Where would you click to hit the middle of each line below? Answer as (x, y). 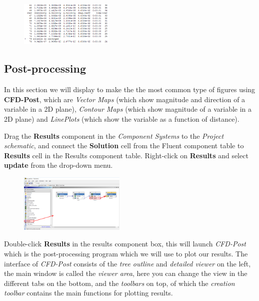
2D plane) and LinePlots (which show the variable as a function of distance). (122, 119)
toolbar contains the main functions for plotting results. (88, 293)
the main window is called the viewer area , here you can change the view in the (126, 273)
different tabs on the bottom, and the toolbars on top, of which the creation (119, 283)
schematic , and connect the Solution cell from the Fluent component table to (124, 145)
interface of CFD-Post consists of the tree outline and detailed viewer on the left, (127, 263)
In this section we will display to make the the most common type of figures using (130, 89)
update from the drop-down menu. (58, 165)
